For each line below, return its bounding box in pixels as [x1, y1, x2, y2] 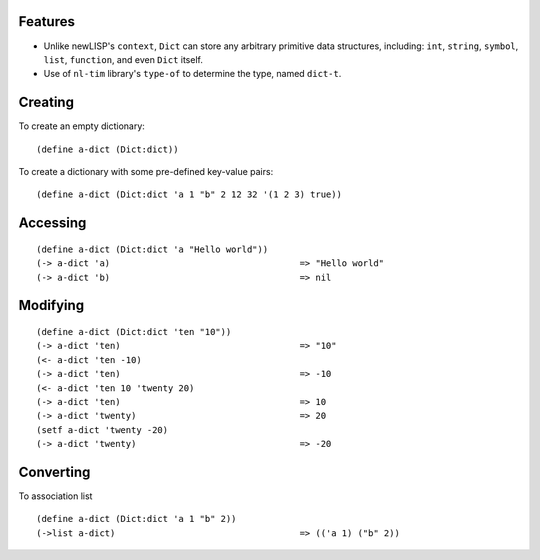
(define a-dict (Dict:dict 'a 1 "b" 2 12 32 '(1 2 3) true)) [36, 189, 342, 200]
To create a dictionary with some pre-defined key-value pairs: [18, 165, 274, 177]
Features [18, 13, 75, 30]
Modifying [18, 297, 85, 314]
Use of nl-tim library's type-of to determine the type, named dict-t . [43, 68, 342, 80]
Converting [18, 463, 91, 480]
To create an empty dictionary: [18, 120, 145, 132]
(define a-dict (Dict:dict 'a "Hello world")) [36, 243, 269, 255]
